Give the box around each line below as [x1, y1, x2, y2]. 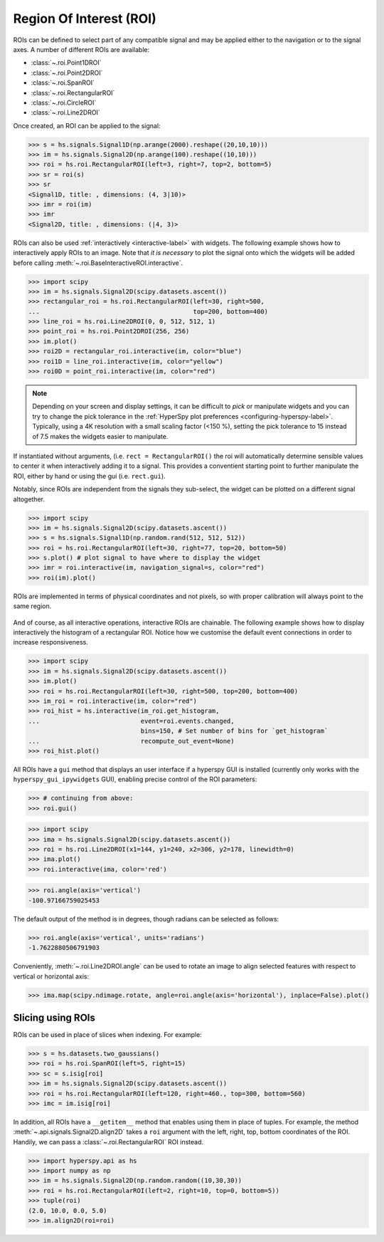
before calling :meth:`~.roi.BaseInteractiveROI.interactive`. [13, 259, 183, 267]
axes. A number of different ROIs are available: [13, 45, 150, 53]
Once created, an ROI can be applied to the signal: [13, 121, 161, 130]
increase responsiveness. [13, 638, 88, 647]
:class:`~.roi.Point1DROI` [31, 58, 102, 67]
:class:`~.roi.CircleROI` [31, 98, 97, 107]
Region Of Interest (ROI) [13, 11, 156, 26]
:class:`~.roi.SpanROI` [31, 78, 95, 87]
